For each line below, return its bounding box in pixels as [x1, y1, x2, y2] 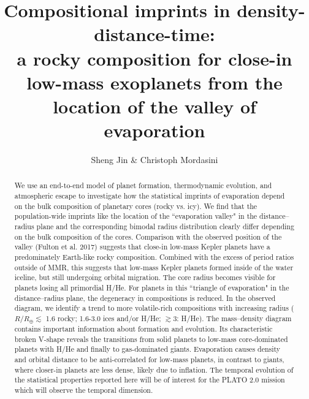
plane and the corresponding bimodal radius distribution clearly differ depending [36, 221, 294, 232]
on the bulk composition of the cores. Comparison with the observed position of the [14, 231, 282, 241]
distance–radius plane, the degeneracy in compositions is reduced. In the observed [14, 292, 276, 303]
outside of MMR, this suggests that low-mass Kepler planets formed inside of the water [14, 262, 294, 272]
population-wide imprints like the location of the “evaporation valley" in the [14, 211, 257, 221]
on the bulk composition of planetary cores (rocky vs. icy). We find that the [14, 200, 257, 211]
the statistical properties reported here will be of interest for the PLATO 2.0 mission [14, 374, 285, 385]
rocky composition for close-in [32, 45, 292, 70]
